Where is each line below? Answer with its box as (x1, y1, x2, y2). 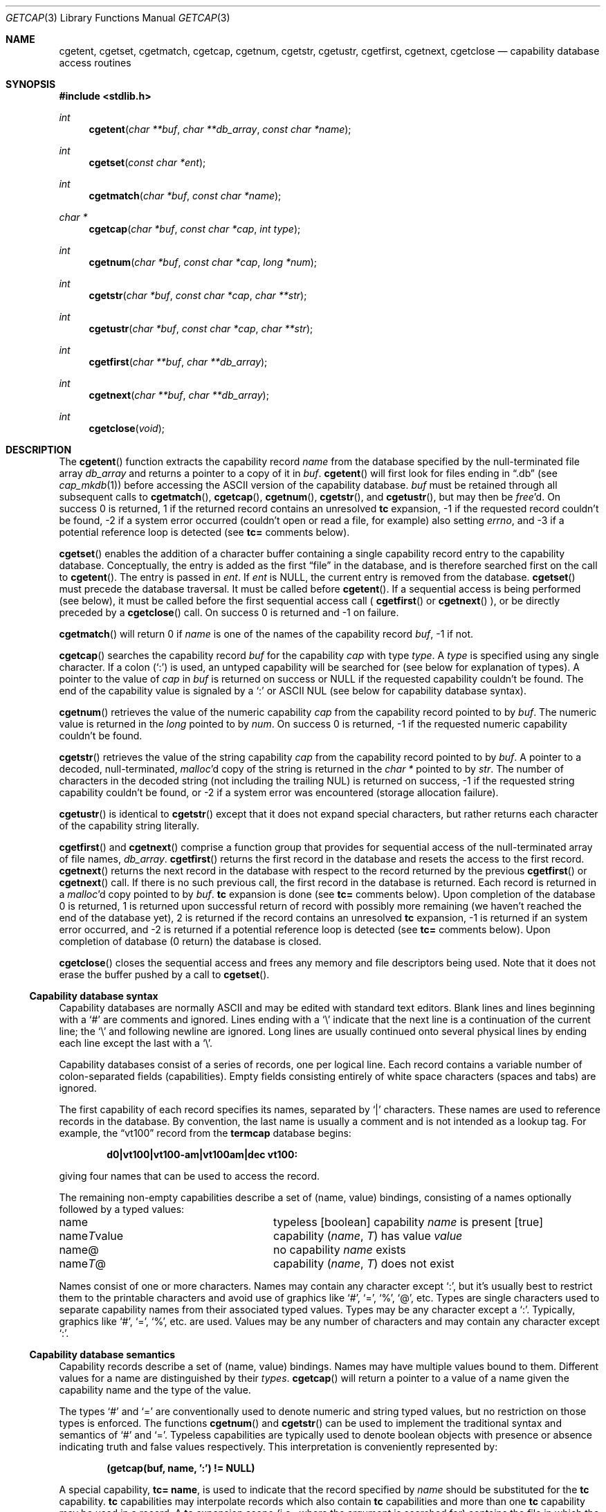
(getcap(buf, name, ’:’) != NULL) (107, 1462, 255, 1474)
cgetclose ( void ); (89, 422, 165, 434)
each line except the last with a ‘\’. (59, 1037, 213, 1049)
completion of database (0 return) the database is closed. (59, 935, 322, 947)
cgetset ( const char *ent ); (89, 156, 206, 168)
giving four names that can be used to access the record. (59, 1170, 320, 1182)
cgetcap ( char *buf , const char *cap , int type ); (89, 223, 301, 235)
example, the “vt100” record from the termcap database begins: (59, 1127, 351, 1139)
